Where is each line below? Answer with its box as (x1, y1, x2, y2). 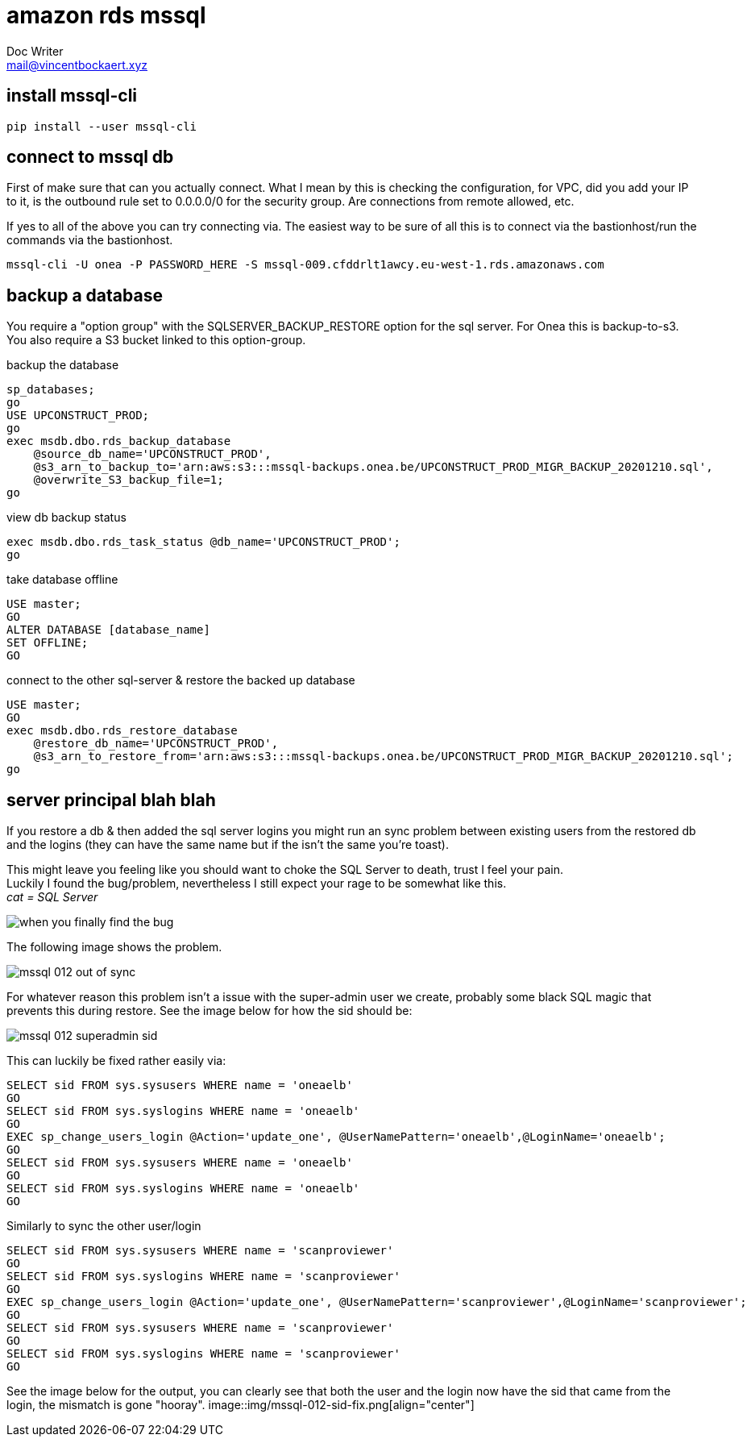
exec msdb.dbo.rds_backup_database (6, 435, 231, 448)
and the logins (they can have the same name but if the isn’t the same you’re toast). (6, 838, 449, 852)
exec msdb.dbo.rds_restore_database (6, 724, 238, 738)
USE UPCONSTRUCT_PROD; (6, 409, 150, 422)
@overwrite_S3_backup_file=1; (33, 473, 224, 487)
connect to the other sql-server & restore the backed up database (6, 673, 355, 688)
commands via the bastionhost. (6, 233, 173, 247)
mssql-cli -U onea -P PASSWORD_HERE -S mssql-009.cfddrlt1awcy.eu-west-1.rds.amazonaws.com (6, 258, 604, 272)
